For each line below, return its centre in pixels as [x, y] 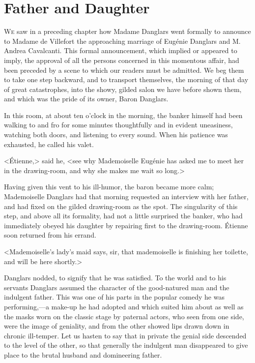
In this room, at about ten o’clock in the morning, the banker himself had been [123, 115]
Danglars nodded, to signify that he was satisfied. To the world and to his [115, 278]
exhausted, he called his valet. [49, 144]
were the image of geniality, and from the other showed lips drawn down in [117, 326]
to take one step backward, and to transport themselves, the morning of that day [126, 79]
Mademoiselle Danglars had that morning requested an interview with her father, [126, 197]
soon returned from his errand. [50, 235]
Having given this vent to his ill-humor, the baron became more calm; [109, 187]
